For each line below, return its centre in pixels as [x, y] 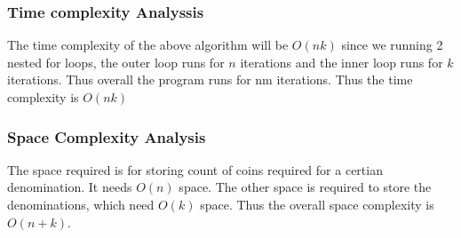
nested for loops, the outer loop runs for [116, 62]
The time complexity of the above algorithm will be [148, 45]
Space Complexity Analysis [107, 136]
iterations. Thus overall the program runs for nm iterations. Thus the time [210, 79]
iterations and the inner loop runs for [342, 62]
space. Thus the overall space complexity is [317, 204]
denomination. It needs [70, 187]
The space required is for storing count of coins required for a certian [195, 169]
